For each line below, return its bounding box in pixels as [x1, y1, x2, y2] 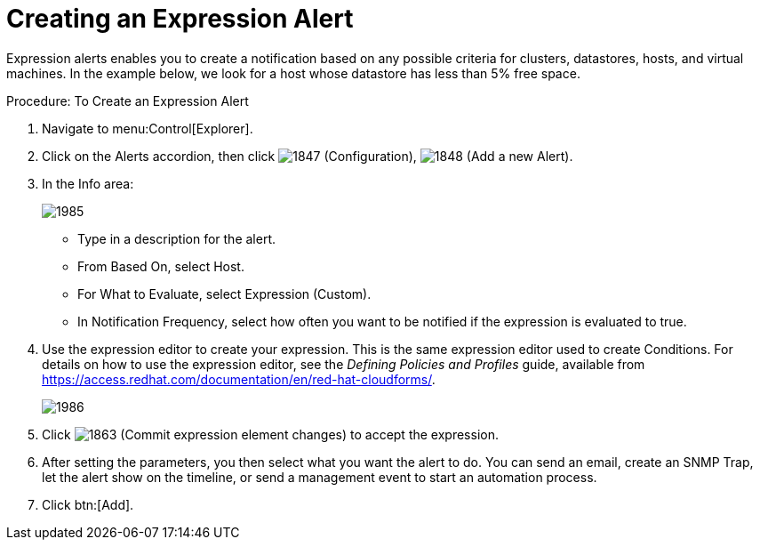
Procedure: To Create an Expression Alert [6, 93, 249, 109]
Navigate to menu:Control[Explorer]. [42, 120, 253, 136]
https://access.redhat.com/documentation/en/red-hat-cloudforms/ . [42, 371, 436, 387]
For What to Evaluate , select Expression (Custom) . [77, 286, 372, 302]
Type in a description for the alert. [77, 230, 276, 246]
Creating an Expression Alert [6, 4, 354, 34]
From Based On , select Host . [77, 258, 244, 274]
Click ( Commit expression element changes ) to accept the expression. [42, 426, 499, 442]
